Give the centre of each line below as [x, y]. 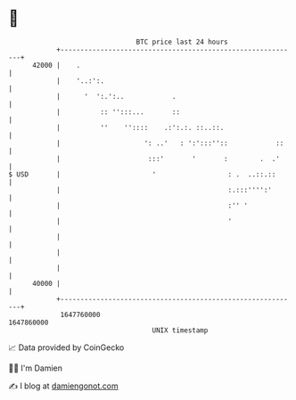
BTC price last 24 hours [182, 42]
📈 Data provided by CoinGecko [66, 347]
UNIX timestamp [180, 330]
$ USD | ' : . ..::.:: [142, 174]
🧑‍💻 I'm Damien [36, 368]
